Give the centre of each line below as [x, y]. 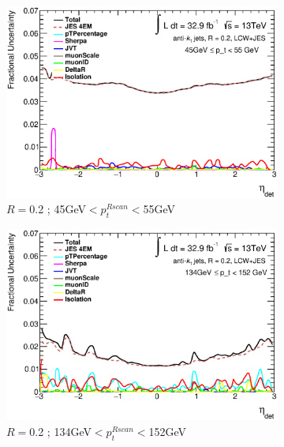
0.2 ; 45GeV [58, 209]
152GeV [168, 432]
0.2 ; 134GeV [60, 432]
